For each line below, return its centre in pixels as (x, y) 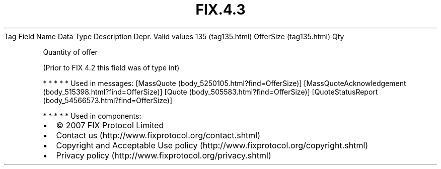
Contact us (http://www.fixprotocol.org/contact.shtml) (158, 135)
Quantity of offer (70, 52)
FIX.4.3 (220, 10)
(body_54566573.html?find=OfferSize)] (108, 100)
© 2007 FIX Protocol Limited (110, 125)
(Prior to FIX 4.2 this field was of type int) (111, 67)
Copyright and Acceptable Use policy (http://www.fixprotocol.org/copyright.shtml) (212, 145)
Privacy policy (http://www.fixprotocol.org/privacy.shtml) (164, 155)
